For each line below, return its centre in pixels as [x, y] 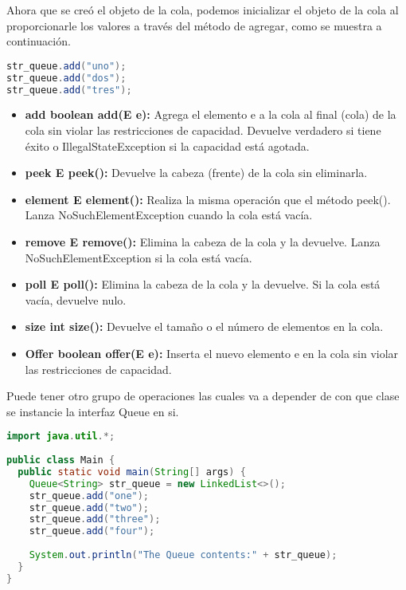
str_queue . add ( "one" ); [89, 496]
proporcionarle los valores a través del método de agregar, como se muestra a [194, 25]
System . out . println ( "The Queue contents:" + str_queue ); [183, 555]
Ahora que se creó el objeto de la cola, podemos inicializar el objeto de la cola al [203, 10]
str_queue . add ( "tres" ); [69, 90]
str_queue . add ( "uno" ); [66, 66]
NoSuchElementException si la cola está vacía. [139, 257]
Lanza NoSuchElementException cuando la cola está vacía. [169, 215]
